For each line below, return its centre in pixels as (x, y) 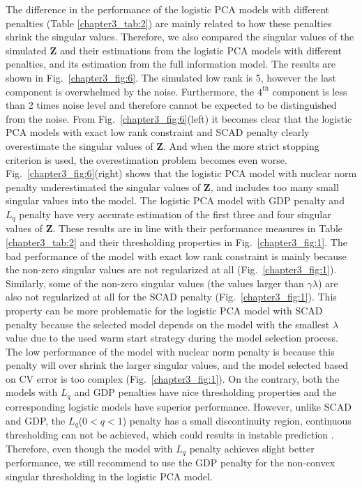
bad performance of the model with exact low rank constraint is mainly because (176, 256)
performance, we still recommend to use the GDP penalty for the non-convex (171, 463)
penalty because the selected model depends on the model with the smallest (168, 324)
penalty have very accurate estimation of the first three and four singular (175, 214)
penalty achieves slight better (252, 448)
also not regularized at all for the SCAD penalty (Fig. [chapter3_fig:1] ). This (171, 297)
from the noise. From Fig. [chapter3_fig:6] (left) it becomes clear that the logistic (179, 118)
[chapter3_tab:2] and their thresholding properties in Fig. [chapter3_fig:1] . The (176, 242)
